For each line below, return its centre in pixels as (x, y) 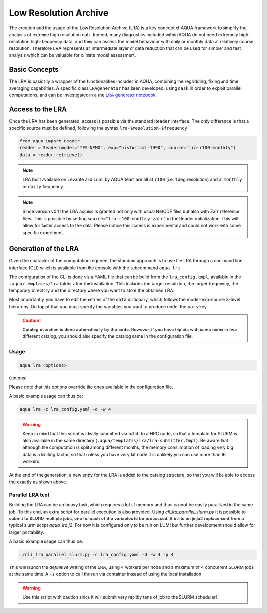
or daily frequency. (43, 186)
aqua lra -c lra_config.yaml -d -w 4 (65, 409)
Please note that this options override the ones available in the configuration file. (91, 387)
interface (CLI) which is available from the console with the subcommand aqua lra (95, 268)
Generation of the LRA (44, 249)
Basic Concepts (34, 69)
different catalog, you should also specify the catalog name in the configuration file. (108, 336)
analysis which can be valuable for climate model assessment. (73, 55)
